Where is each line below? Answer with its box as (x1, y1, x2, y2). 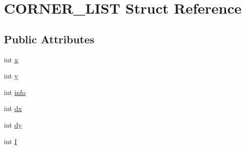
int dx (4, 103, 22, 113)
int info (4, 87, 26, 97)
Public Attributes (4, 31, 95, 46)
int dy (4, 119, 22, 130)
